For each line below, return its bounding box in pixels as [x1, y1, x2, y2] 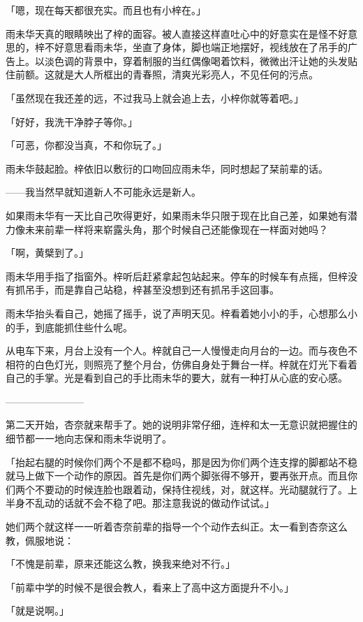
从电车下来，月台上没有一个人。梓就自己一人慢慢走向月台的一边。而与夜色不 [6, 343, 357, 358]
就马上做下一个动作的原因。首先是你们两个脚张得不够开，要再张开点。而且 [6, 468, 348, 483]
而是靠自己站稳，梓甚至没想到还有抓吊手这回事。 [54, 282, 279, 297]
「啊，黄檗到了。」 [6, 245, 89, 260]
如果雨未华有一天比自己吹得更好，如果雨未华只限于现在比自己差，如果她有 [6, 208, 348, 222]
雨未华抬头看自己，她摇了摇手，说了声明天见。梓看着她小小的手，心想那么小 [6, 305, 357, 320]
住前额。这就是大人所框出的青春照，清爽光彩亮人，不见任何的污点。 [6, 67, 318, 82]
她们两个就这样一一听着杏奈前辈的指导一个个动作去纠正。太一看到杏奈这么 [6, 519, 348, 534]
